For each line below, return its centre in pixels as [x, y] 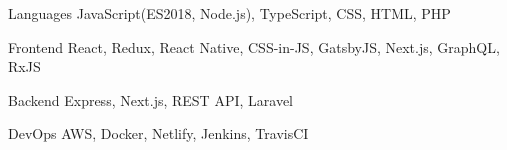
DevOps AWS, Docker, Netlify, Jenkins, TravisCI [158, 133]
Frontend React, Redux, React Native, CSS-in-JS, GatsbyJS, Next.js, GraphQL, [254, 46]
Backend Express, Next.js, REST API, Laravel [150, 99]
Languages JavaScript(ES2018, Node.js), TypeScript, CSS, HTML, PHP [229, 13]
